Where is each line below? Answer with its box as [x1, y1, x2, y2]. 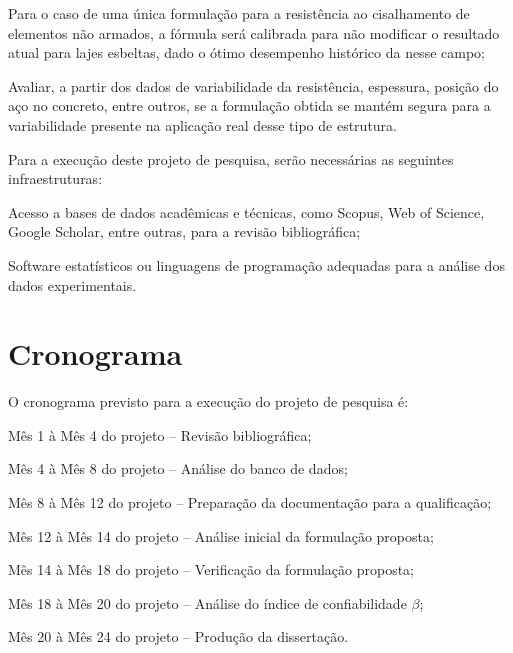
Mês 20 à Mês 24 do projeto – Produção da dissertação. [8, 626, 349, 647]
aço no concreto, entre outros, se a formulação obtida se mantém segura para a [8, 95, 491, 116]
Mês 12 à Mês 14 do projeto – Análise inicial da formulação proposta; [8, 525, 434, 546]
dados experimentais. [8, 274, 137, 295]
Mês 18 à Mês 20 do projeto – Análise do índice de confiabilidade [8, 592, 407, 613]
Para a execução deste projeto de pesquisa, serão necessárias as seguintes [8, 148, 454, 169]
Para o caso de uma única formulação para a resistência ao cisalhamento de [8, 3, 470, 23]
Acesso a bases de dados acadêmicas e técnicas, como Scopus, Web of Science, [8, 201, 485, 222]
